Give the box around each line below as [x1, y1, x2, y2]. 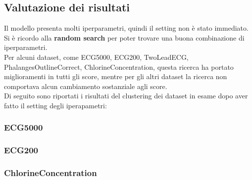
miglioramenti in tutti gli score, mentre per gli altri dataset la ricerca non [4, 71, 227, 82]
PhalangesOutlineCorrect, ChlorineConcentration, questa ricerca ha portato [4, 61, 234, 72]
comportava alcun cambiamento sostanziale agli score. [4, 81, 167, 91]
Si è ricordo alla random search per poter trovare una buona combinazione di [4, 32, 245, 43]
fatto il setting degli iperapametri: [4, 100, 107, 110]
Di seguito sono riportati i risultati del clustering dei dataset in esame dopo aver [4, 90, 248, 101]
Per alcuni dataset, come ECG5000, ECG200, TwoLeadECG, [4, 51, 189, 62]
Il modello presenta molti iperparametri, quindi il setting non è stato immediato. [4, 23, 249, 33]
